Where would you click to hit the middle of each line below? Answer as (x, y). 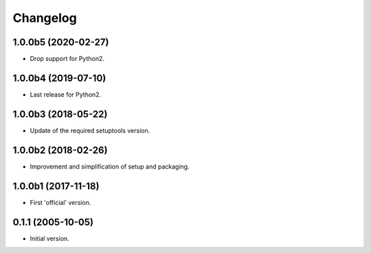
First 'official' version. (60, 202)
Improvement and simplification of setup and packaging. (110, 166)
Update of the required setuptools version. (90, 130)
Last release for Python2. (66, 94)
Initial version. (50, 238)
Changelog (45, 18)
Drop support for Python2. (67, 59)
